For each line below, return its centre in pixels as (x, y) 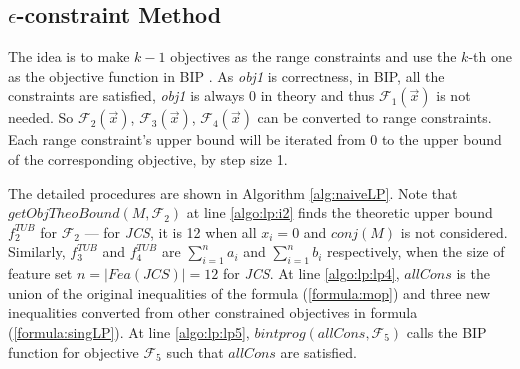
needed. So (41, 117)
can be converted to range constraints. (374, 117)
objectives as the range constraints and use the (313, 56)
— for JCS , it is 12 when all (170, 231)
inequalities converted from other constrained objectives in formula (213, 312)
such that (195, 351)
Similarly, (37, 251)
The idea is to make (69, 56)
